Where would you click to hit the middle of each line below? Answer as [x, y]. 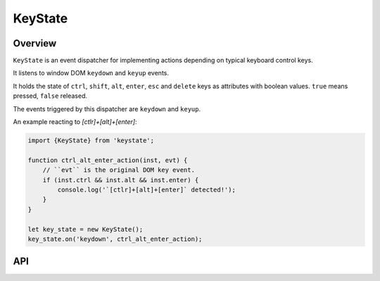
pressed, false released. [50, 96]
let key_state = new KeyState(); [85, 229]
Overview [35, 43]
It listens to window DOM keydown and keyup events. [91, 73]
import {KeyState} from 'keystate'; [91, 140]
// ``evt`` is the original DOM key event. [119, 170]
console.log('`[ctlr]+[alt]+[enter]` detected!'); [146, 189]
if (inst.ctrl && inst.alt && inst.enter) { [121, 180]
